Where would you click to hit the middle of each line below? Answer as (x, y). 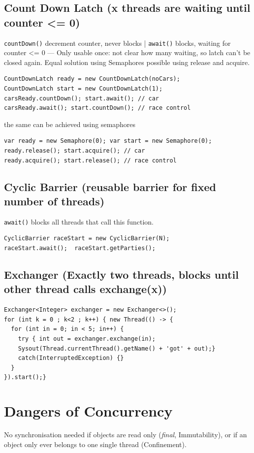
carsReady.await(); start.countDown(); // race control (97, 108)
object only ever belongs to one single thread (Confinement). (95, 444)
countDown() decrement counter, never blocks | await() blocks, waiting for (117, 43)
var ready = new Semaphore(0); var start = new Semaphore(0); (108, 141)
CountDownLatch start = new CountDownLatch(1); (83, 89)
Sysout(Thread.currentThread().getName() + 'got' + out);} (117, 348)
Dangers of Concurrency (88, 411)
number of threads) (54, 201)
